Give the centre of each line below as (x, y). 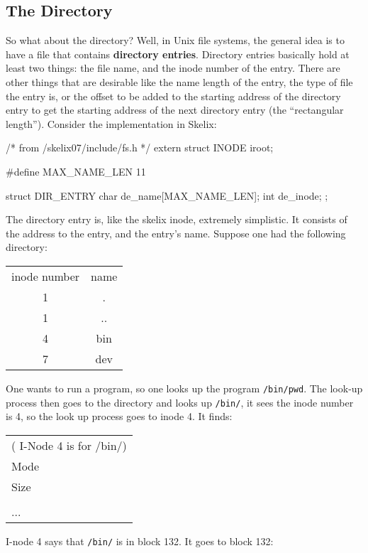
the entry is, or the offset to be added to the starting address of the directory (173, 96)
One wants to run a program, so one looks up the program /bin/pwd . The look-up (184, 388)
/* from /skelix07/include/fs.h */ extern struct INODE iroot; (140, 147)
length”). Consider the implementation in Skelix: (111, 123)
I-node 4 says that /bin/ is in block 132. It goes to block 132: (140, 541)
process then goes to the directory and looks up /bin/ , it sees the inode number (180, 402)
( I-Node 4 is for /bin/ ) (69, 445)
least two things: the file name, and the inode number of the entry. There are (173, 68)
